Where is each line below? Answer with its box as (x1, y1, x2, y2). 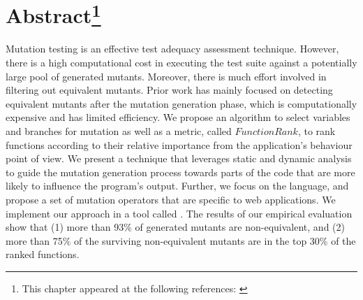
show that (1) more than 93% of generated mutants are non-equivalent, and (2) (6, 220, 345, 234)
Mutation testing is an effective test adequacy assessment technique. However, (6, 41, 339, 56)
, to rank (297, 124, 336, 138)
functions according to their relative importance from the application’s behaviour (6, 137, 353, 152)
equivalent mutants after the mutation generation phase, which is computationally (6, 96, 357, 110)
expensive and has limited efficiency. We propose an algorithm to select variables (6, 110, 350, 124)
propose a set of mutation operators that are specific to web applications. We (6, 192, 336, 206)
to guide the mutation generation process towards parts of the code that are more (6, 164, 355, 179)
